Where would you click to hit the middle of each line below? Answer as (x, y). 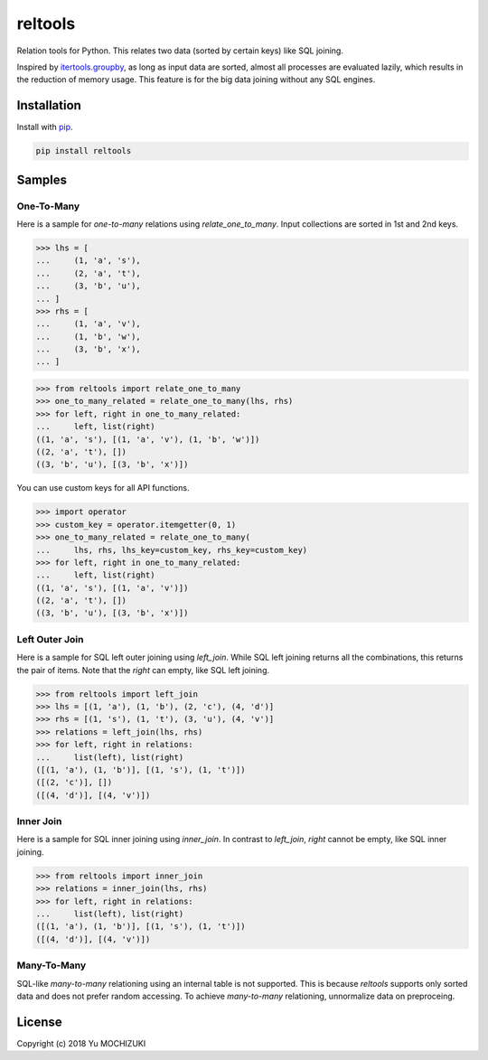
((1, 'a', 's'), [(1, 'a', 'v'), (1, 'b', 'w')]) (148, 439)
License (39, 1022)
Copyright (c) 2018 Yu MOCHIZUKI (81, 1043)
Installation (49, 105)
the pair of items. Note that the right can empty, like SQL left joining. (143, 670)
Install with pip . (45, 127)
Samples (42, 179)
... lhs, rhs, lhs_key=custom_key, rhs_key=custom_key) (172, 550)
